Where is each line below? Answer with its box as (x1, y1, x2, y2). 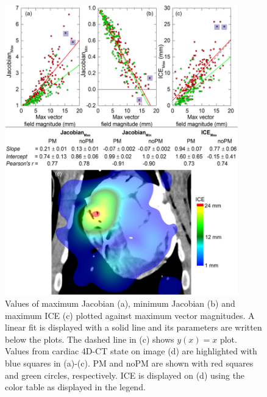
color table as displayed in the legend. (5, 381, 146, 393)
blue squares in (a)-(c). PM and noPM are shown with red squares (5, 356, 254, 369)
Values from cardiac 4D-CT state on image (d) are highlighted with (5, 345, 257, 357)
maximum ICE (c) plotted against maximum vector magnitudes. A (5, 309, 255, 321)
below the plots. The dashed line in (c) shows (5, 332, 174, 345)
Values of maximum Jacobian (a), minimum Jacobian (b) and (5, 296, 235, 309)
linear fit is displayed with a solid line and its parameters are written (5, 321, 262, 334)
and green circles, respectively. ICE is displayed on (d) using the (5, 368, 245, 381)
